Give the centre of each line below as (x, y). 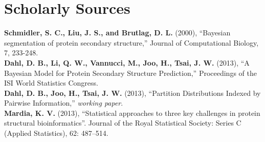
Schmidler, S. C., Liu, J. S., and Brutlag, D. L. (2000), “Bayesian (117, 33)
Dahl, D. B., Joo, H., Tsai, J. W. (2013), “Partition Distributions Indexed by (132, 93)
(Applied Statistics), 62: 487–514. (56, 133)
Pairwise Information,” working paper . (64, 103)
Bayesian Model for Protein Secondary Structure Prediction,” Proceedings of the (130, 73)
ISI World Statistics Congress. (51, 83)
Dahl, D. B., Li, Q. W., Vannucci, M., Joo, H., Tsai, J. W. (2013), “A (127, 62)
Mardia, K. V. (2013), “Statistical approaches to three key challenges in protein (132, 113)
